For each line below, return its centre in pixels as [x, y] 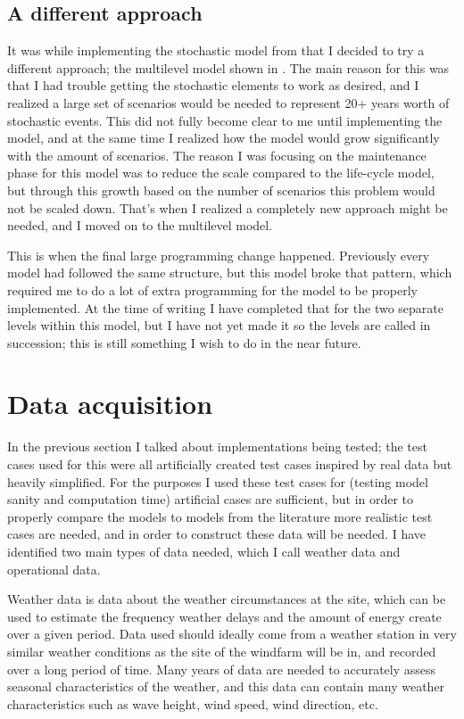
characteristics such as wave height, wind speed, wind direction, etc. [193, 703]
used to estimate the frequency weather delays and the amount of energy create [224, 616]
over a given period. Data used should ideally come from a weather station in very [232, 634]
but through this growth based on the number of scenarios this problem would [221, 190]
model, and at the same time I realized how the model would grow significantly [224, 138]
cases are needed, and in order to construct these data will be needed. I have [217, 534]
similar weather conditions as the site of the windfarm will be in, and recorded [222, 651]
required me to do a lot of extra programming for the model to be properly [212, 289]
